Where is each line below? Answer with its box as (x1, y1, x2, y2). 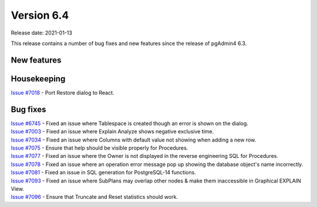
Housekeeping (11, 74, 66, 84)
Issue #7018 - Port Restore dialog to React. (11, 89, 114, 96)
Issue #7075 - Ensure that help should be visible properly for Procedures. (11, 144, 188, 151)
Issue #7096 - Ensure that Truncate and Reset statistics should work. (11, 194, 178, 201)
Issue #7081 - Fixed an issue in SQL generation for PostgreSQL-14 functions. (11, 169, 196, 176)
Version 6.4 (11, 9, 69, 22)
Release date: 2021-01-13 (11, 29, 73, 36)
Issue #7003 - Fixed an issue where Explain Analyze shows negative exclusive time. (11, 128, 214, 135)
